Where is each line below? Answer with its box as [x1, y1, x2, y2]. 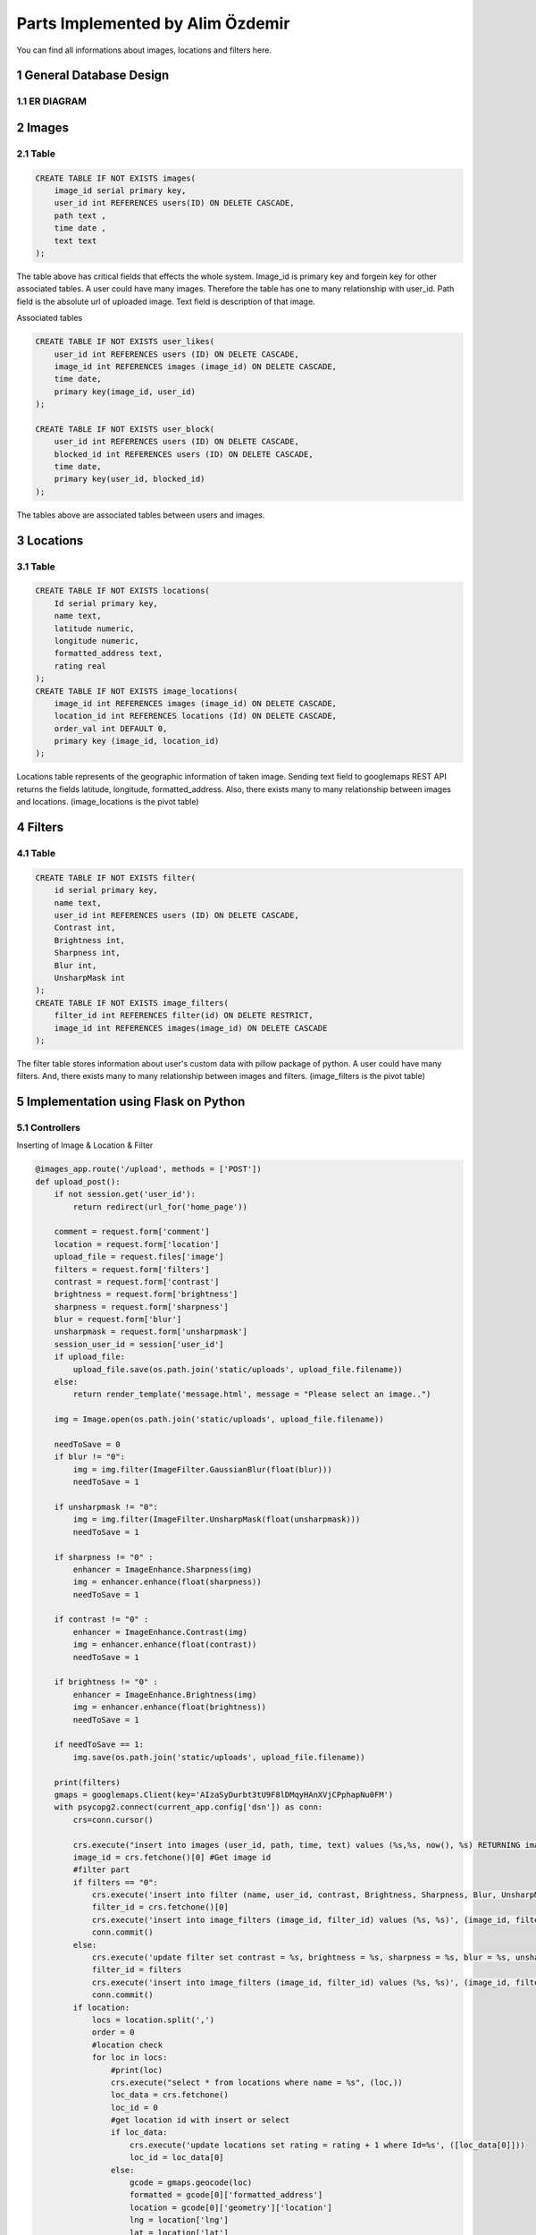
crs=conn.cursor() [72, 1815, 154, 1825]
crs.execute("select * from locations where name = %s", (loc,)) [110, 2077, 404, 2087]
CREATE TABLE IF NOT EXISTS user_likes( [35, 336, 214, 347]
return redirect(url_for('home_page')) [72, 1202, 247, 1211]
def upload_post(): [35, 1177, 121, 1186]
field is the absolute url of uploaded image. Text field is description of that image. [16, 296, 316, 307]
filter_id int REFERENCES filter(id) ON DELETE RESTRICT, [54, 1010, 314, 1021]
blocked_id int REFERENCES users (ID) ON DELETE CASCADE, [54, 449, 314, 460]
